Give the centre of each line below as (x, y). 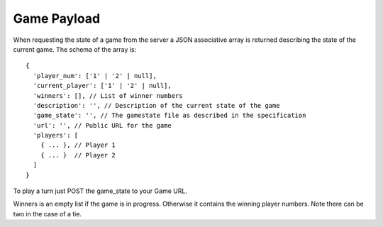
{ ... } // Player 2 (78, 155)
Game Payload (57, 18)
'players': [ (56, 135)
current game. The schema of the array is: (75, 49)
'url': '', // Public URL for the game (102, 125)
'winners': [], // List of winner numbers (108, 95)
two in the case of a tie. (47, 214)
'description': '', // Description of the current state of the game (156, 105)
